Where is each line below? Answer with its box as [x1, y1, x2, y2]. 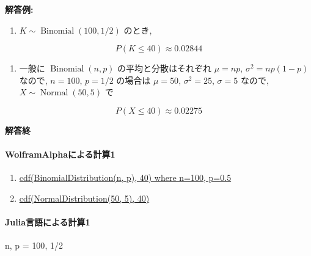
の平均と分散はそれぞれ [117, 62, 212, 75]
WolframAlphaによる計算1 [5, 148, 115, 161]
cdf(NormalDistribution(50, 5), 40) [19, 191, 150, 204]
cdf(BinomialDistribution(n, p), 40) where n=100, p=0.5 [19, 171, 232, 184]
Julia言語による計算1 [5, 216, 90, 229]
